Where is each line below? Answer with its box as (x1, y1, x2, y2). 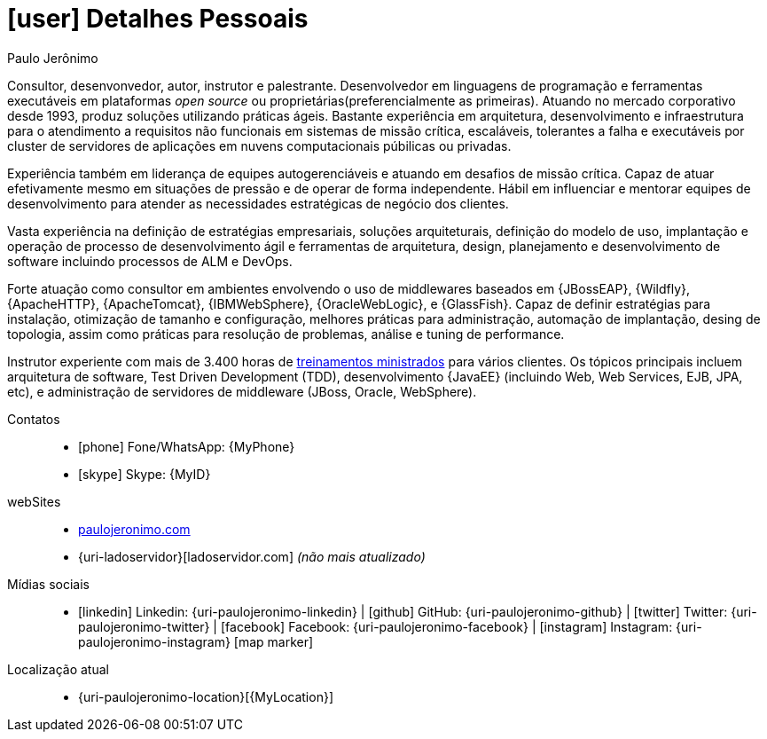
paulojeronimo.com (78, 521, 191, 537)
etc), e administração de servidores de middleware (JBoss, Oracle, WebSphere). (7, 383, 477, 399)
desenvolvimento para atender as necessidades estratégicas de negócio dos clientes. (7, 195, 509, 211)
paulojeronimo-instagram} (78, 633, 231, 649)
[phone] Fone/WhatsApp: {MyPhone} (78, 438, 295, 454)
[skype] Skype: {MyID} (78, 466, 211, 482)
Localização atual (7, 661, 109, 677)
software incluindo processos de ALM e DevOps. (7, 253, 293, 269)
